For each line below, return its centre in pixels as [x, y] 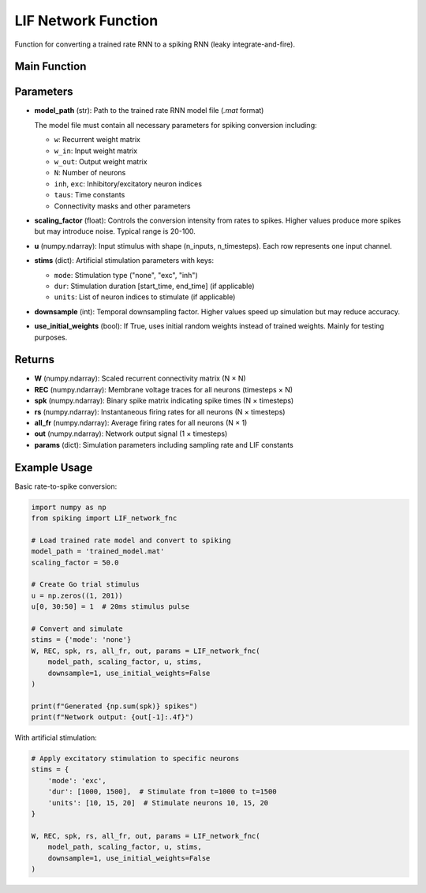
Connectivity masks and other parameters [122, 206]
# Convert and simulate [77, 628]
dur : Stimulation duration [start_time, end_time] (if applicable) [155, 286]
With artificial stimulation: [56, 737]
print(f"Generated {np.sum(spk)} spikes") [114, 706]
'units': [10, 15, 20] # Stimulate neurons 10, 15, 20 [158, 803]
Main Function [50, 67]
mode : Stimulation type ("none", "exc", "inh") [126, 275]
